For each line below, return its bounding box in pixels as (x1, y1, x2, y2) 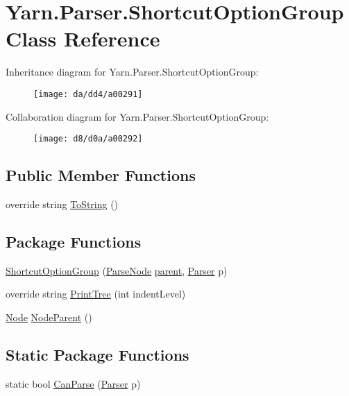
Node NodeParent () (6, 310, 92, 324)
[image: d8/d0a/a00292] (33, 134, 143, 144)
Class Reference (6, 24, 160, 53)
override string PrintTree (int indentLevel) (6, 286, 186, 301)
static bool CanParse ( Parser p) (6, 376, 141, 390)
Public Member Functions (6, 164, 196, 186)
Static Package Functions (6, 343, 189, 365)
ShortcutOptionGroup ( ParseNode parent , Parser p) (6, 263, 228, 277)
